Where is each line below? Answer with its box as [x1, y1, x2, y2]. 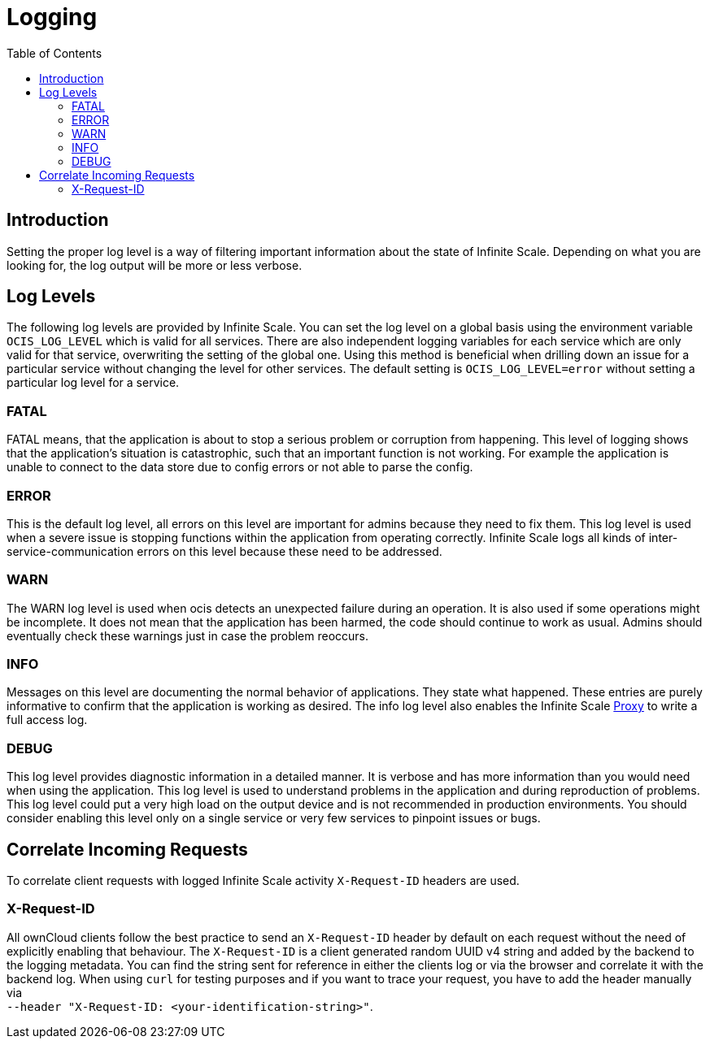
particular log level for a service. [7, 375, 180, 390]
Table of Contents [7, 46, 102, 60]
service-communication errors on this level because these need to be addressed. [7, 544, 442, 558]
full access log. [7, 713, 88, 727]
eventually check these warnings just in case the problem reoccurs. [7, 628, 369, 643]
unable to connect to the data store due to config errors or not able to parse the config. [7, 460, 473, 475]
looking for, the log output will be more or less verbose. [7, 258, 303, 272]
